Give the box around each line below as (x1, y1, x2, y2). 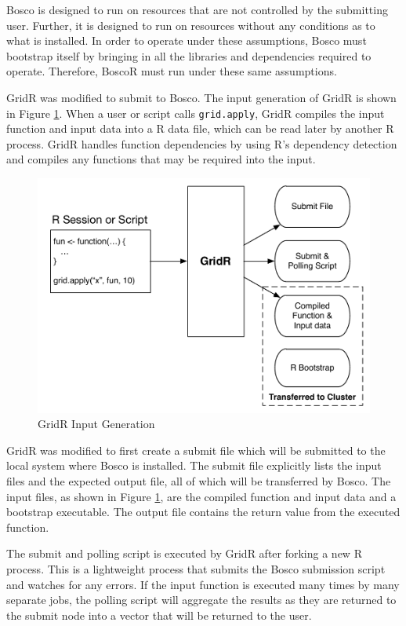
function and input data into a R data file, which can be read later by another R (6, 120, 394, 137)
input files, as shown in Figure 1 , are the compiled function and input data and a (6, 488, 397, 504)
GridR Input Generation (38, 416, 155, 432)
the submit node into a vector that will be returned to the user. (6, 606, 312, 623)
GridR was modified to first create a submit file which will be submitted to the (6, 441, 386, 458)
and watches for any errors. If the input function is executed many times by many (6, 576, 400, 592)
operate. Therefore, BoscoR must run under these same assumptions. (6, 63, 337, 79)
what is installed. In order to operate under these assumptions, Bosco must (6, 32, 367, 49)
